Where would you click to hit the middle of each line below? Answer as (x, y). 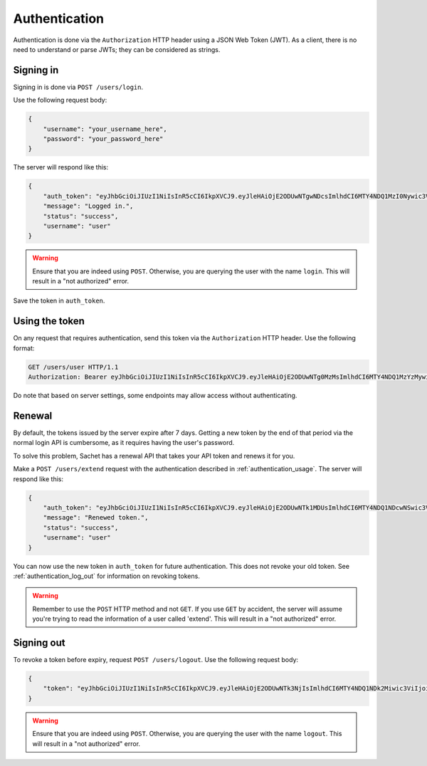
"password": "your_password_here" (103, 139)
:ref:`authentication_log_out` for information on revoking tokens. (107, 576)
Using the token (49, 321)
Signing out (39, 642)
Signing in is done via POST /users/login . (78, 87)
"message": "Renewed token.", (96, 518)
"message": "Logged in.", (88, 206)
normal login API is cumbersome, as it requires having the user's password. (124, 443)
